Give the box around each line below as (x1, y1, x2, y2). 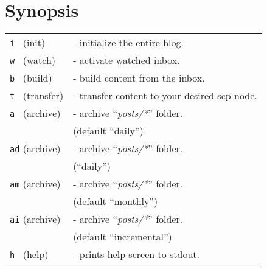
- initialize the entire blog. (73, 35, 184, 50)
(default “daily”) (73, 124, 144, 138)
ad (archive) (10, 141, 61, 156)
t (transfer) (10, 88, 64, 103)
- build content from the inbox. (73, 71, 205, 85)
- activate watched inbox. (73, 53, 180, 68)
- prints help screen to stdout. (73, 247, 200, 262)
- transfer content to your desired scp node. (73, 88, 257, 103)
